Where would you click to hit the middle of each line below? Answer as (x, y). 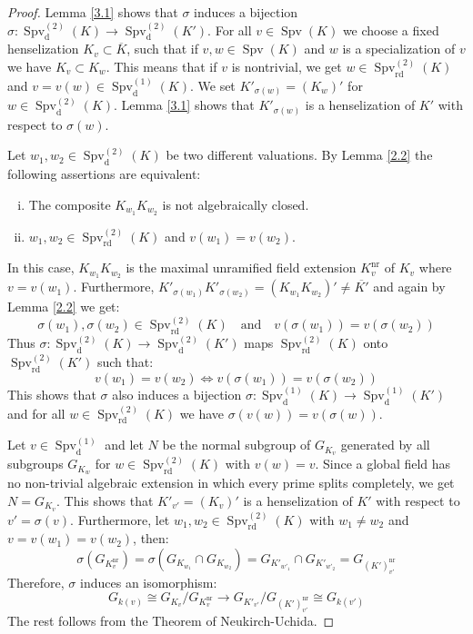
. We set (212, 85)
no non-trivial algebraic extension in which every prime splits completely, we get (231, 483)
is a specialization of (399, 49)
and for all (36, 413)
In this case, (41, 267)
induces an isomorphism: (149, 582)
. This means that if (161, 66)
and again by (409, 287)
